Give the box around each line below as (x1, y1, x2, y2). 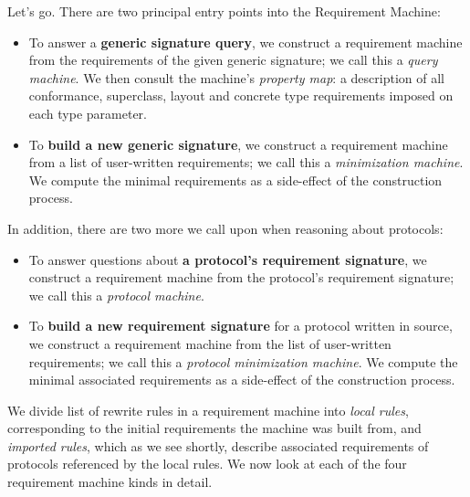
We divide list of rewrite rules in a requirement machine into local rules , (7, 400, 409, 419)
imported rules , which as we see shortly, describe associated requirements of (7, 436, 429, 455)
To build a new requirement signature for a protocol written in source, (28, 316, 453, 335)
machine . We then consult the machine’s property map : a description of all (28, 68, 444, 87)
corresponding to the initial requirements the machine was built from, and (7, 418, 422, 438)
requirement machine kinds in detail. (7, 472, 213, 492)
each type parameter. (28, 103, 147, 122)
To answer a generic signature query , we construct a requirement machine (28, 32, 463, 51)
